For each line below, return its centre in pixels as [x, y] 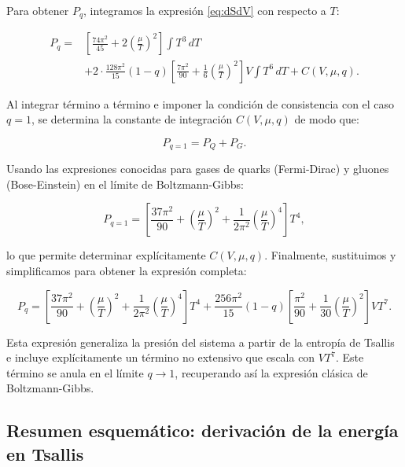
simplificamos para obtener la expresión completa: [127, 270]
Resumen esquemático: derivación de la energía [202, 430]
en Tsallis [45, 453]
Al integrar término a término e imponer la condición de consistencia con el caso [201, 103]
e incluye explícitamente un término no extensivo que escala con [161, 357]
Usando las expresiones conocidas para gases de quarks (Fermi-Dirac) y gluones [198, 169]
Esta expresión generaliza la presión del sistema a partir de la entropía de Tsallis [201, 342]
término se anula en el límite [75, 372]
